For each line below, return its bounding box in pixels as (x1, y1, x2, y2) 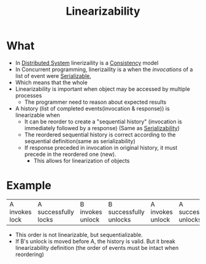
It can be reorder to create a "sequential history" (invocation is (24, 118, 182, 125)
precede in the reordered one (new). (24, 150, 116, 158)
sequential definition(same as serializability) (24, 137, 136, 145)
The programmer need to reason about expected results (24, 98, 167, 106)
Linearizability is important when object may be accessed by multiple (15, 85, 190, 93)
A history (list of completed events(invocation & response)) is (15, 104, 170, 112)
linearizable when (15, 111, 60, 118)
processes (15, 91, 42, 99)
